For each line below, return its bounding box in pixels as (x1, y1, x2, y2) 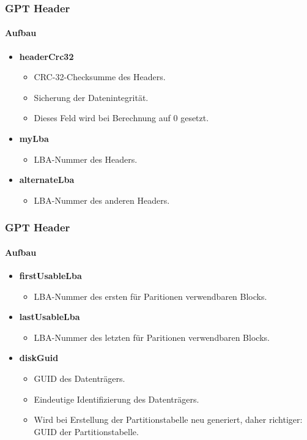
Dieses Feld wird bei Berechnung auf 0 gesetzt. (34, 111, 209, 124)
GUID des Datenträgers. (34, 372, 125, 384)
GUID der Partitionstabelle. (34, 425, 139, 438)
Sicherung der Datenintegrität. (34, 91, 149, 103)
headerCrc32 (19, 50, 74, 62)
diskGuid (19, 351, 59, 364)
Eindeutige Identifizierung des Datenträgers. (34, 392, 199, 405)
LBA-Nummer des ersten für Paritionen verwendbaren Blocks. (34, 289, 267, 302)
